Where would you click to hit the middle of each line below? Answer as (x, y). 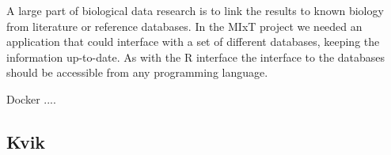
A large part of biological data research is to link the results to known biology (195, 10)
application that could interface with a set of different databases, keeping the (193, 42)
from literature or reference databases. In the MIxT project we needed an (184, 26)
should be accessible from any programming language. (137, 72)
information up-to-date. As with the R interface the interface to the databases (196, 57)
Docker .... (31, 98)
